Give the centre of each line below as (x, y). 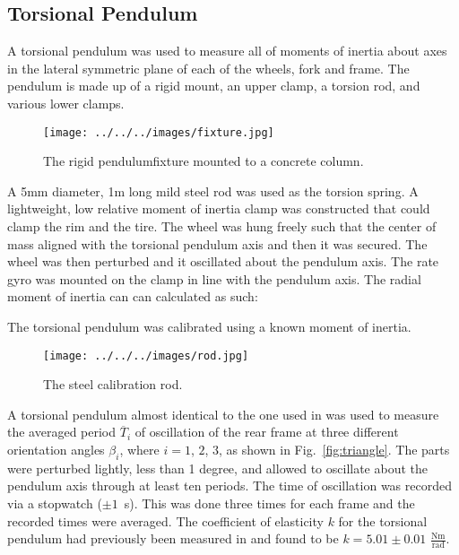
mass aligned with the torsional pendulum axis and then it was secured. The (217, 243)
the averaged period (62, 432)
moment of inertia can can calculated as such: (133, 296)
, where (139, 450)
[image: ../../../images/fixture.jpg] (159, 132)
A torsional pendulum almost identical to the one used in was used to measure (223, 414)
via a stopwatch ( (55, 503)
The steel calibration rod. (113, 384)
